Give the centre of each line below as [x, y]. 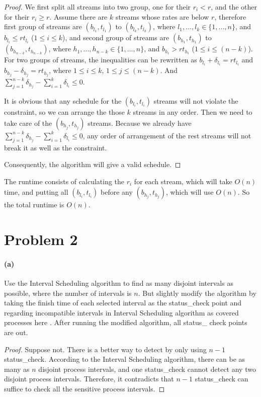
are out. [16, 332]
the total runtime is [34, 205]
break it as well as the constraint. [56, 147]
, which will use [190, 192]
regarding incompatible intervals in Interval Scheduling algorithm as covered [121, 312]
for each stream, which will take [183, 181]
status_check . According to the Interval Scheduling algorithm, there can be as [125, 359]
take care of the [28, 123]
